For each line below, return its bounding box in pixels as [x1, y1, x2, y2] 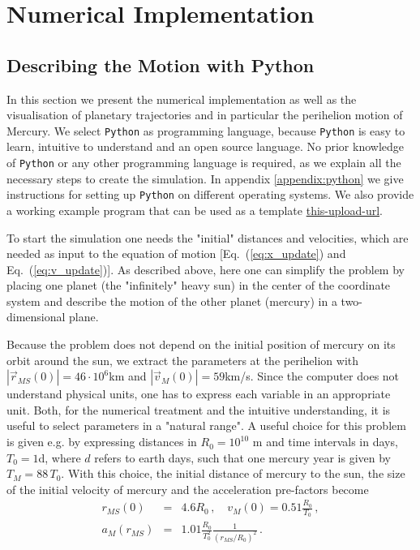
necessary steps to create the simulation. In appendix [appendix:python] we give [6, 170, 404, 187]
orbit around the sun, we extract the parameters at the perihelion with [6, 351, 359, 368]
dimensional [6, 308, 66, 325]
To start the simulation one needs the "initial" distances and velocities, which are [6, 229, 409, 246]
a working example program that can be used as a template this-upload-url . [6, 201, 383, 218]
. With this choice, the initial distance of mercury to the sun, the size [61, 465, 405, 482]
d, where [38, 449, 81, 466]
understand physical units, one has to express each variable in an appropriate [6, 385, 391, 402]
